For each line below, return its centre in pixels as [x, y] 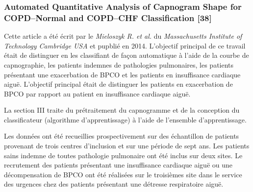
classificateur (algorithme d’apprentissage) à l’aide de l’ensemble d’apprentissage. [125, 119]
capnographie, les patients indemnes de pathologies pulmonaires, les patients [119, 64]
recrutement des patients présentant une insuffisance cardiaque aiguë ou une [118, 165]
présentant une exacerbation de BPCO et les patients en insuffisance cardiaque [122, 74]
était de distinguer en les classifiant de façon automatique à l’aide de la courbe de [126, 55]
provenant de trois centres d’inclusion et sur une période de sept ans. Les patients [127, 146]
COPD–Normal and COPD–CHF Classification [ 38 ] [108, 17]
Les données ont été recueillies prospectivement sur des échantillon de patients [122, 136]
